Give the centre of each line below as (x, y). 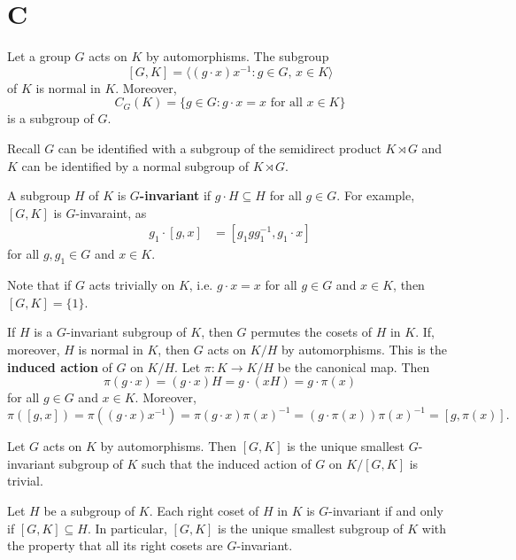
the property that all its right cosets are (115, 545)
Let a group (39, 56)
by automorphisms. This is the (364, 349)
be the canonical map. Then (354, 366)
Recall (24, 148)
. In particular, (127, 528)
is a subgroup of (50, 118)
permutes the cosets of (312, 332)
